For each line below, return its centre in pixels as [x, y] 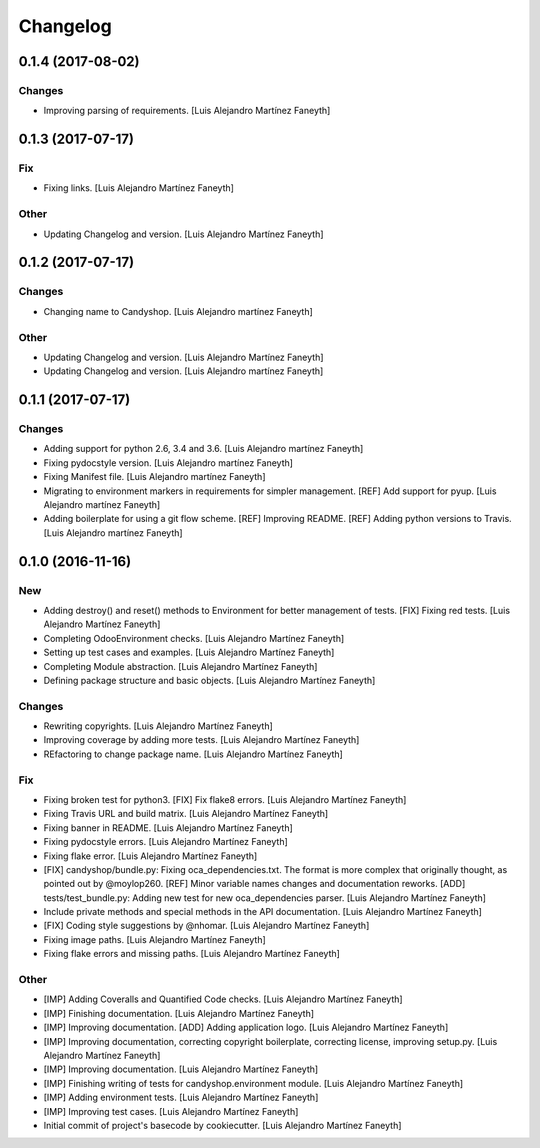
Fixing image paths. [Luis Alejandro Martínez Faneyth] [155, 939]
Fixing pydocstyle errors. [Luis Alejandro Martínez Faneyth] [166, 842]
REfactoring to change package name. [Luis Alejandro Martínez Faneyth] [193, 754]
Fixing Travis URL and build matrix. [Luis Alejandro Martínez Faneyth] [186, 814]
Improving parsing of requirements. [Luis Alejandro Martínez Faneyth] [187, 111]
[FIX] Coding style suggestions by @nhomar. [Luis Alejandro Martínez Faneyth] [206, 926]
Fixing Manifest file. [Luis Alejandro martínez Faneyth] [154, 477]
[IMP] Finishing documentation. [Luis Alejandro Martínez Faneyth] [179, 1013]
